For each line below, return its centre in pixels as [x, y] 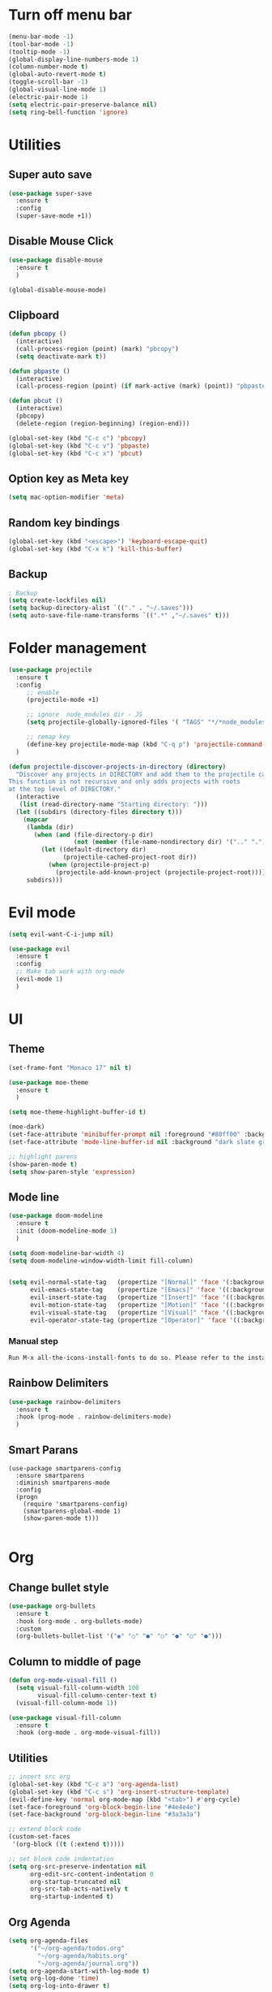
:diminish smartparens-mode [63, 1483]
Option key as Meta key [69, 478]
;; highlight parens [43, 1156]
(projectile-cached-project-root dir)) [130, 857]
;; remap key [48, 737]
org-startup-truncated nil [75, 1882]
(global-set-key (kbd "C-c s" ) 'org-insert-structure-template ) [119, 1792]
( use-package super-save [50, 193]
